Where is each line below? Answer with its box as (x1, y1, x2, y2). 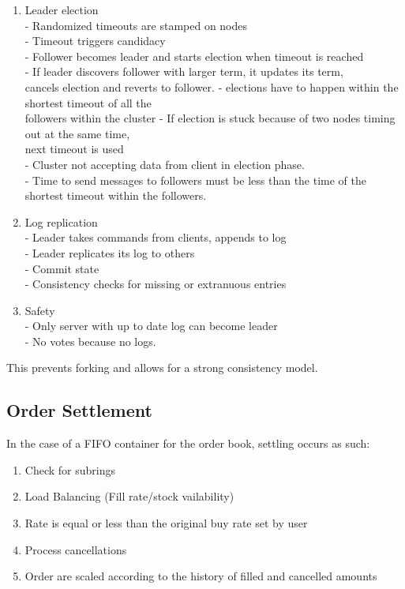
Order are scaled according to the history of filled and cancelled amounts (24, 568, 377, 584)
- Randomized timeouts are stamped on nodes (24, 17, 248, 33)
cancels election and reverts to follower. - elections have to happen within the (24, 78, 399, 95)
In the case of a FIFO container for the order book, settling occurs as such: (6, 435, 370, 452)
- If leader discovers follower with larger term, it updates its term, (24, 63, 343, 80)
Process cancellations (24, 541, 127, 557)
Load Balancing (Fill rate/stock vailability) (24, 488, 234, 505)
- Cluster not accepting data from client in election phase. (24, 156, 305, 172)
